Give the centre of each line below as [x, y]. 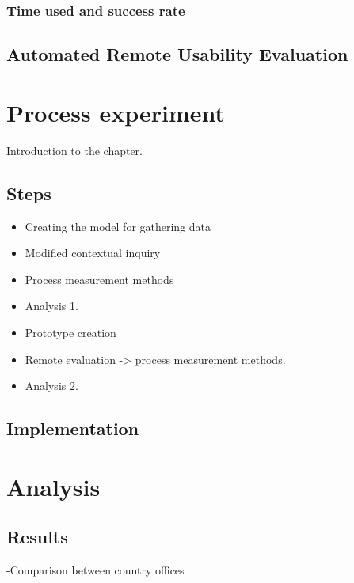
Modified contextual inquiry [93, 253]
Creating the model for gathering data [118, 226]
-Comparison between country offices [95, 570]
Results [37, 537]
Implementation [73, 428]
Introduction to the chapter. [74, 150]
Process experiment [116, 112]
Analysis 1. [51, 306]
